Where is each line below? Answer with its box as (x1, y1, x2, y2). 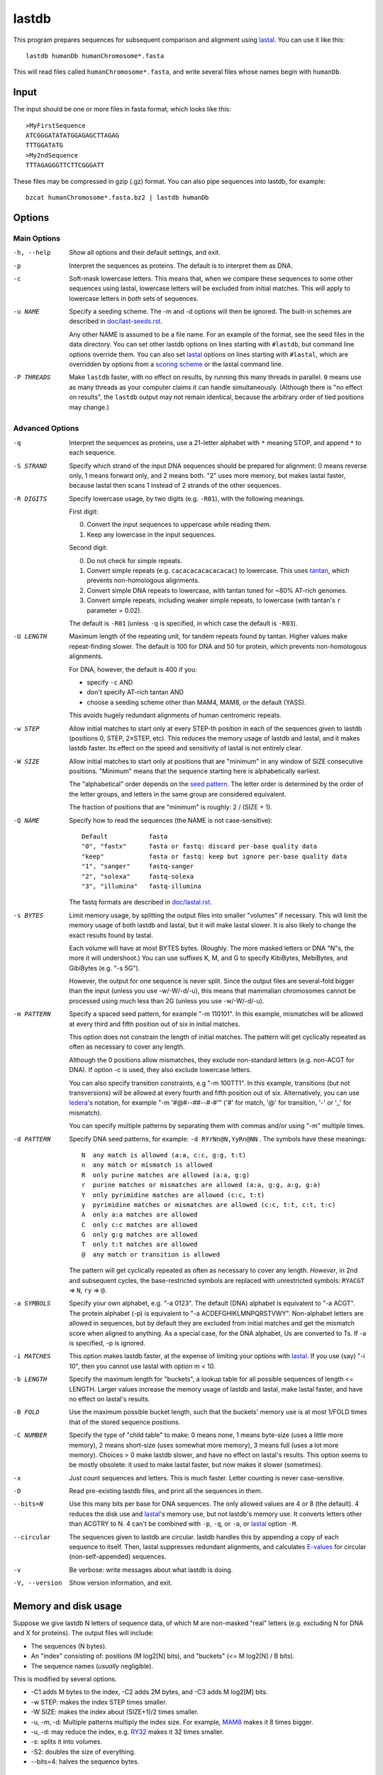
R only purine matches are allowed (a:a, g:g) (82, 1171, 250, 1179)
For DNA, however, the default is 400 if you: (69, 665, 198, 674)
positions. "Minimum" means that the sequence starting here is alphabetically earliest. (69, 767, 321, 775)
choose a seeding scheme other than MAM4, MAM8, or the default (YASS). (87, 698, 306, 706)
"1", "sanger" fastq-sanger (82, 863, 194, 870)
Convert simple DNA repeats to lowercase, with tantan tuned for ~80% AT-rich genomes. (87, 586, 348, 594)
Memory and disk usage (13, 1600, 122, 1612)
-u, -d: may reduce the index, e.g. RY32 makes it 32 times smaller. (30, 1727, 224, 1736)
